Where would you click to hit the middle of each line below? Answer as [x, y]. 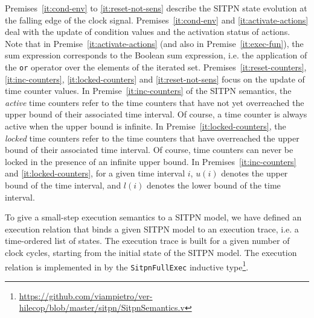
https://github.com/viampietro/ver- [86, 295]
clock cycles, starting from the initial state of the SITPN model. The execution [151, 252]
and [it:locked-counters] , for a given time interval [95, 173]
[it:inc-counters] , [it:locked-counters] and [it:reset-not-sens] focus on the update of [155, 79]
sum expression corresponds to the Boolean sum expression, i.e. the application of [156, 55]
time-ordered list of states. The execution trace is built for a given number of [147, 241]
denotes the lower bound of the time [214, 185]
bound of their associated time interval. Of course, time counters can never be [149, 150]
